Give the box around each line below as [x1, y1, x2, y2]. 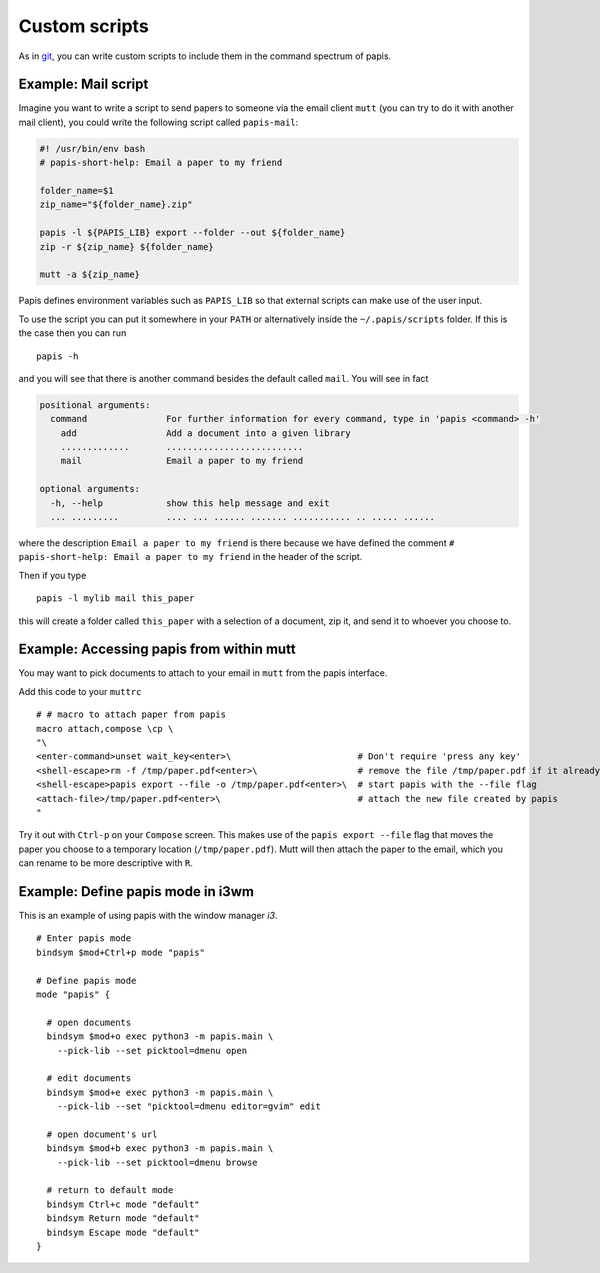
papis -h [36, 350, 79, 362]
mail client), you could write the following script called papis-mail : [18, 116, 299, 128]
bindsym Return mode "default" [46, 1213, 200, 1224]
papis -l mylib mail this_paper [36, 593, 195, 604]
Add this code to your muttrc [18, 685, 142, 697]
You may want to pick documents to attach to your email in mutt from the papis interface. [18, 667, 388, 679]
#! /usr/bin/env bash [39, 143, 146, 154]
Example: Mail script [18, 76, 149, 93]
